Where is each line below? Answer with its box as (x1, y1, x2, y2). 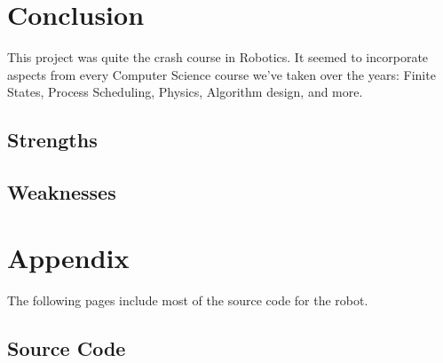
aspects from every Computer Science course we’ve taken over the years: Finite (7, 65, 436, 83)
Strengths (7, 126, 98, 154)
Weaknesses (7, 178, 116, 206)
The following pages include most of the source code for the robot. (7, 290, 368, 309)
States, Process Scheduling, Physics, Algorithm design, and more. (7, 83, 363, 101)
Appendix (7, 239, 130, 275)
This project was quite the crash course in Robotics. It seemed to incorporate (7, 48, 429, 67)
